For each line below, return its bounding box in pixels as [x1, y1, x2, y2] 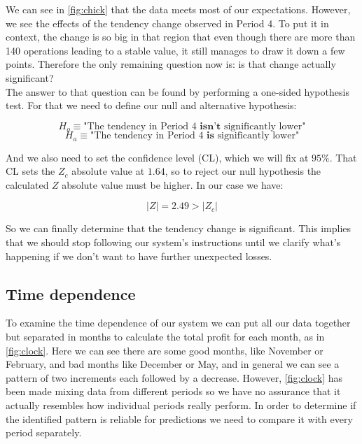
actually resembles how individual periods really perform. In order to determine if [6, 397, 356, 412]
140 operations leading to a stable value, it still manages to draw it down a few [6, 43, 345, 57]
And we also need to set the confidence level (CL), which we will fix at [6, 150, 309, 164]
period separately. [6, 425, 82, 440]
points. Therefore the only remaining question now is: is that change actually [6, 57, 336, 71]
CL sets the [6, 164, 55, 178]
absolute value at [71, 164, 145, 178]
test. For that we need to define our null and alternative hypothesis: [6, 98, 297, 113]
